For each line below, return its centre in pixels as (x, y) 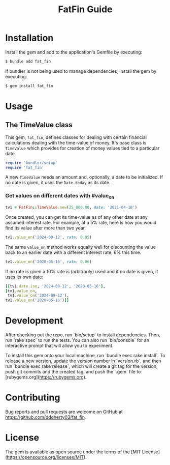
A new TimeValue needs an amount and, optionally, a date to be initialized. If (84, 177)
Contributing (33, 398)
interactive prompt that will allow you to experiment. (59, 346)
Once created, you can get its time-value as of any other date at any (77, 217)
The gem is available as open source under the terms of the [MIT (73, 452)
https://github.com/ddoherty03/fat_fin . (46, 417)
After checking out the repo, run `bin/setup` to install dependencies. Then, (83, 335)
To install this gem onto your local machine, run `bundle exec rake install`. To (85, 356)
